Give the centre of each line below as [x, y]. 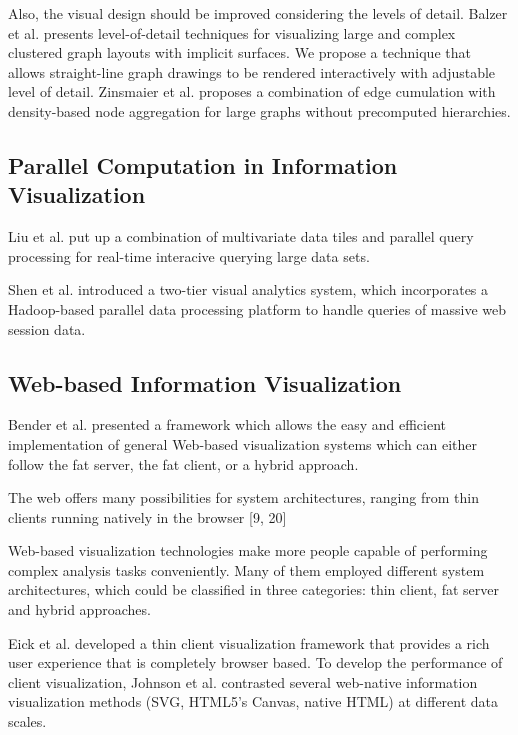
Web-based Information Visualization [205, 382]
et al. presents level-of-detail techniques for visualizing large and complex [232, 32]
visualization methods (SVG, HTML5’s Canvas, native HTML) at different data [253, 701]
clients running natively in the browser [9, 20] [147, 516]
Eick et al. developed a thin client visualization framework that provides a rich [249, 642]
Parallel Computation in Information [203, 164]
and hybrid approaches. [79, 609]
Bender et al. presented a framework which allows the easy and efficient [227, 424]
